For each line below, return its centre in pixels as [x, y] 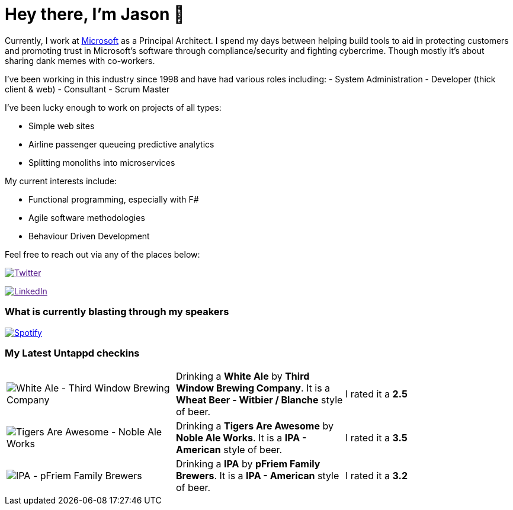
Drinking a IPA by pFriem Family [248, 464]
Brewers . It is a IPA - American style [257, 476]
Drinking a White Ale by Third [243, 376]
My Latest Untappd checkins [72, 353]
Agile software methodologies [87, 217]
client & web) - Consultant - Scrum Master [87, 89]
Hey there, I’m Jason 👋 [95, 14]
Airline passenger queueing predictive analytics [121, 144]
